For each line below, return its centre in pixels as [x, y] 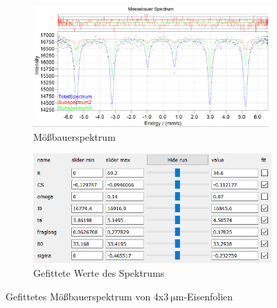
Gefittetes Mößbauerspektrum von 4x [85, 296]
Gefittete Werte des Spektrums [99, 272]
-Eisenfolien [208, 296]
